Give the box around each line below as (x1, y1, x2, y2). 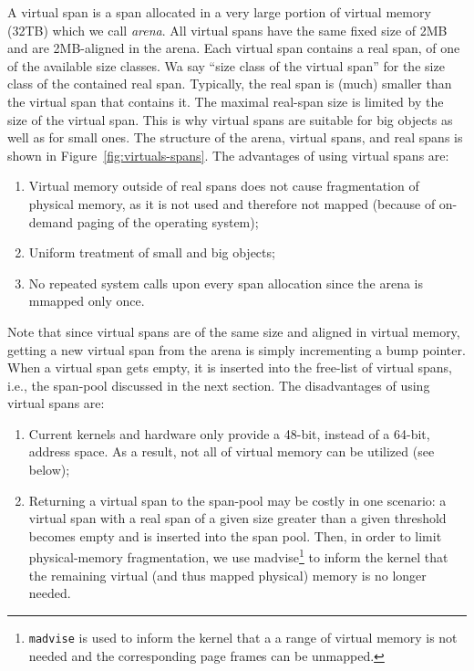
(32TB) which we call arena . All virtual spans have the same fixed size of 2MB (7, 20, 448, 39)
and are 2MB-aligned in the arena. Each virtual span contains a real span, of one (7, 38, 460, 58)
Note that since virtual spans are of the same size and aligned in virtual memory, (7, 321, 460, 341)
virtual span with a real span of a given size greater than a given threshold (28, 508, 447, 528)
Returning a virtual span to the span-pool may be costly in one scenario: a (28, 490, 447, 509)
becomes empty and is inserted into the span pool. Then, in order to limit (28, 526, 442, 545)
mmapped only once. (28, 291, 145, 310)
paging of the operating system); (77, 212, 259, 231)
